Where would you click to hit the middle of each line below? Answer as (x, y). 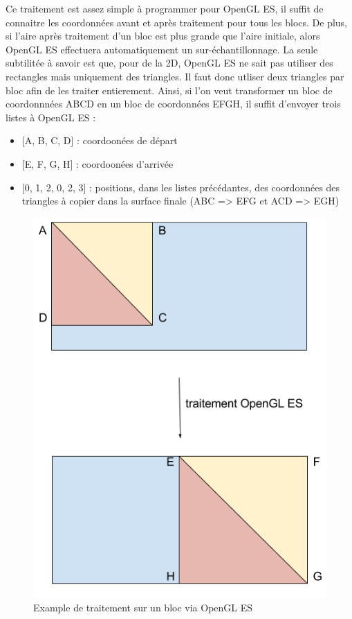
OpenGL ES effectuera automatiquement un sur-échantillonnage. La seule (162, 49)
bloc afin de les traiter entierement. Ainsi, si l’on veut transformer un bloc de (169, 90)
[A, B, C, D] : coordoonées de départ (100, 140)
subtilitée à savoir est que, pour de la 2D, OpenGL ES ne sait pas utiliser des (169, 63)
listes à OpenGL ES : (51, 117)
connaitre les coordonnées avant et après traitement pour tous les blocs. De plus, (177, 22)
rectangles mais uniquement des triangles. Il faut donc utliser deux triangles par (175, 76)
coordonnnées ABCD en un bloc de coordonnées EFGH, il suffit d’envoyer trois (173, 104)
